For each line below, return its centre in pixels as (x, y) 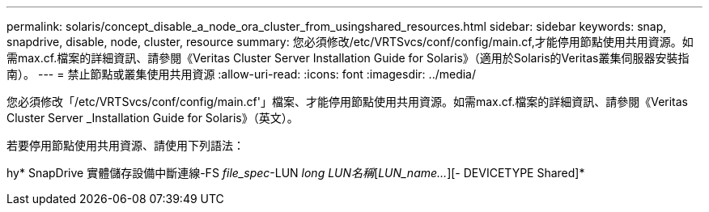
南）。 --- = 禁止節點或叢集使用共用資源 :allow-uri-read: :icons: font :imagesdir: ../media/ (242, 74)
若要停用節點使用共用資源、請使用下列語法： (125, 145)
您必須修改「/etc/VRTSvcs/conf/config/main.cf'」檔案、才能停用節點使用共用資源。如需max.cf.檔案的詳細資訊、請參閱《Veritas (347, 102)
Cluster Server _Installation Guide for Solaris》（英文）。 (153, 118)
